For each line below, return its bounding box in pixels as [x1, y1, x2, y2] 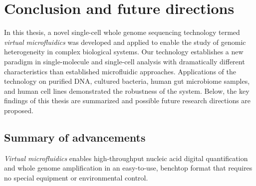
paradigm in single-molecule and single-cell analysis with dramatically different [4, 56, 245, 66]
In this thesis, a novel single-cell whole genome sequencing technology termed [4, 27, 240, 37]
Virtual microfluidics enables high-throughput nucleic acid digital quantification [4, 153, 248, 163]
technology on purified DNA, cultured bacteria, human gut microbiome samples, [4, 76, 250, 86]
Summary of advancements [4, 129, 146, 145]
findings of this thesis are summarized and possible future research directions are [4, 95, 251, 106]
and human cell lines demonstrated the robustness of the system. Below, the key [4, 85, 250, 96]
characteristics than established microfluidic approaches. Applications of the [4, 66, 236, 76]
